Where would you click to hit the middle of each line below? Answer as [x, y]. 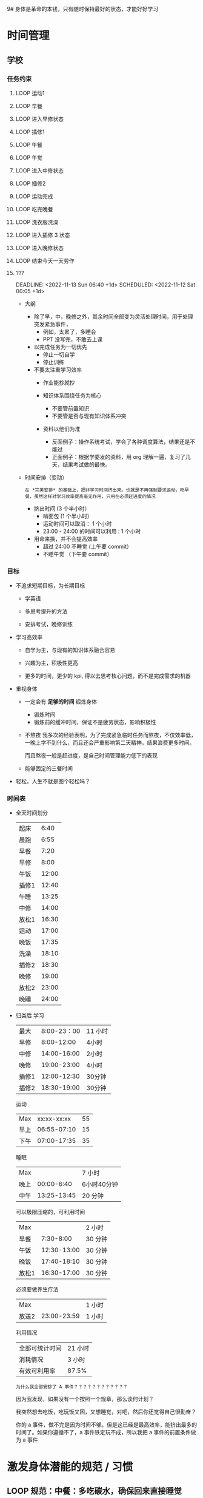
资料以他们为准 [62, 429]
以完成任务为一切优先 [60, 347]
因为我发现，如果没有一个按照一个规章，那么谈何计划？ [85, 1399]
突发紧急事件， [52, 324]
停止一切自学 [59, 354]
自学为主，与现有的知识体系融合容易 [70, 650]
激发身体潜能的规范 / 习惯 [70, 1467]
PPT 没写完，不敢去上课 [73, 339]
